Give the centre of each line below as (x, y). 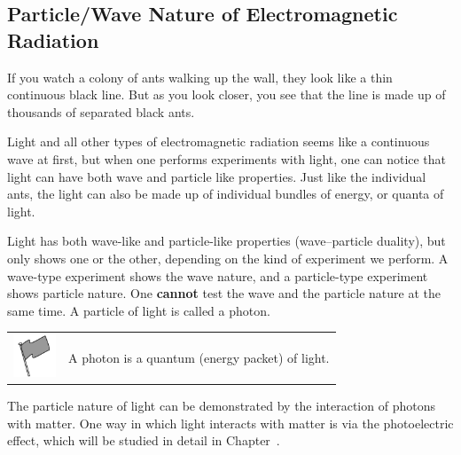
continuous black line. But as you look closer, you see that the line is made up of (227, 94)
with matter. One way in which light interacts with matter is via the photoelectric (230, 423)
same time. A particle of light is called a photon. (139, 310)
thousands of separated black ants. (101, 111)
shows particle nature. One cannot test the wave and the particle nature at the (224, 293)
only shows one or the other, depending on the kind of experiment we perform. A (228, 258)
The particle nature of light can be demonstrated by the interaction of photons (221, 406)
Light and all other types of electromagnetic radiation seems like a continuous (219, 141)
